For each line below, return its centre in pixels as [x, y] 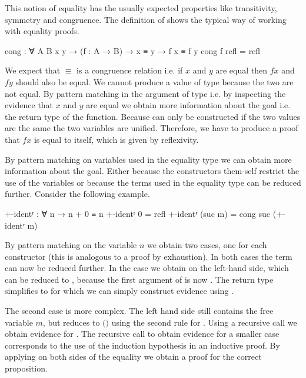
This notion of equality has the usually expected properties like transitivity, [141, 8]
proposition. [26, 368]
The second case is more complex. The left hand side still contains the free [139, 311]
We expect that [33, 70]
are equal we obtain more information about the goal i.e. [188, 105]
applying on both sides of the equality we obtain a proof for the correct [133, 357]
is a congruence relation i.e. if [130, 70]
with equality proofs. [42, 31]
